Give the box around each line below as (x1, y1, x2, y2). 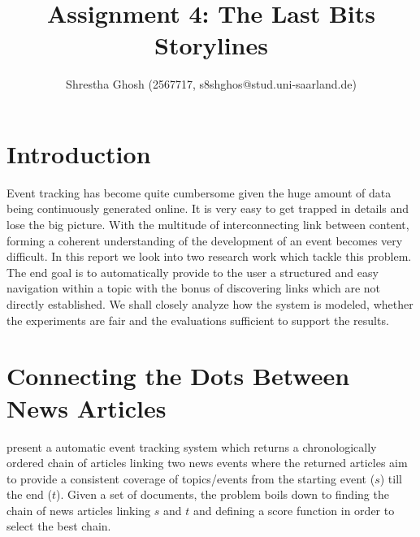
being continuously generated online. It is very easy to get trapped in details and (6, 200, 409, 217)
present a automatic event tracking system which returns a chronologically (6, 438, 377, 455)
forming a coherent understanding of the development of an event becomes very (6, 232, 403, 249)
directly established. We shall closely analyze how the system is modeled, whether (6, 296, 414, 312)
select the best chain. (6, 518, 111, 535)
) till (379, 470, 402, 487)
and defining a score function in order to (193, 501, 395, 518)
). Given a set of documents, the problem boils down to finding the (56, 486, 389, 503)
